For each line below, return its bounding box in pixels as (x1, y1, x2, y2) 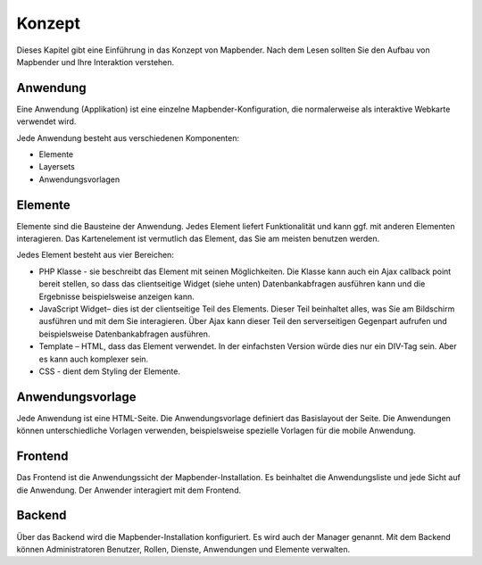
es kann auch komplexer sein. (38, 353, 149, 364)
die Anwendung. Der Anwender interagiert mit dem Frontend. (16, 485, 241, 495)
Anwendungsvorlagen (38, 174, 120, 185)
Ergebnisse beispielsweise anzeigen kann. (38, 291, 195, 302)
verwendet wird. (16, 116, 77, 127)
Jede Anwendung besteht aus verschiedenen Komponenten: (16, 132, 240, 143)
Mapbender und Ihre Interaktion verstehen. (16, 56, 175, 67)
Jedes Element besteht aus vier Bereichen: (16, 250, 174, 261)
